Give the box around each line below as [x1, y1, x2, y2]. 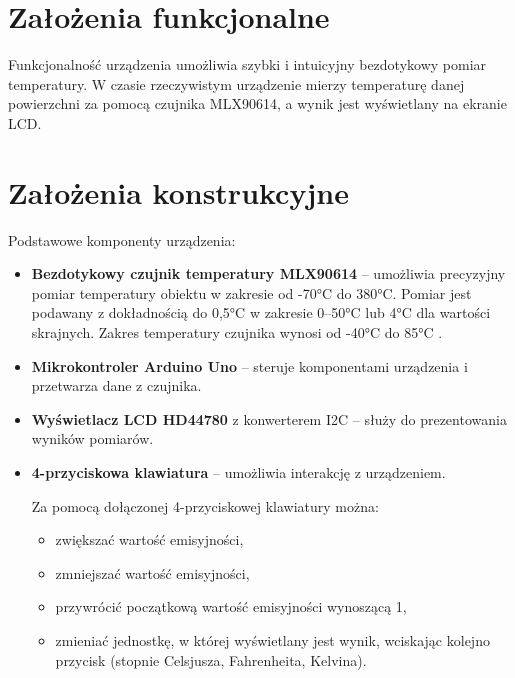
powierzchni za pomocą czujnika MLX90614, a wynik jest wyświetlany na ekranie [8, 93, 507, 114]
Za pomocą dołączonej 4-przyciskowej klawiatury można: [31, 495, 379, 516]
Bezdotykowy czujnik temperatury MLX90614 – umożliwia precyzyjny [31, 263, 506, 284]
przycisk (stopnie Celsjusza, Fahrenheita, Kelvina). [55, 649, 367, 670]
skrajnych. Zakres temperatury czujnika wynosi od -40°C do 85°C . [31, 322, 443, 342]
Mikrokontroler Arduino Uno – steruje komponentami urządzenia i [31, 355, 468, 376]
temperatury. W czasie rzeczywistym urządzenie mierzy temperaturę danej [8, 73, 465, 94]
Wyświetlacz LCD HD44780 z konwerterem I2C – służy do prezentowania [31, 408, 507, 429]
